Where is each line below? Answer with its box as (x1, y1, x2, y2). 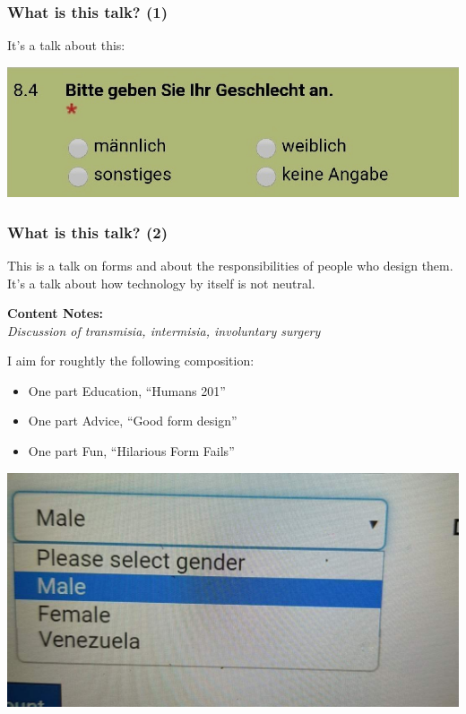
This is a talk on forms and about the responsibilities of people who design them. (7, 255, 453, 274)
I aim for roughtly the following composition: (7, 351, 255, 370)
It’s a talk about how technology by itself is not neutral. (7, 273, 315, 292)
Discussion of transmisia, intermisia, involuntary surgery (7, 321, 321, 340)
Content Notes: (7, 304, 104, 323)
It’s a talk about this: (7, 36, 125, 55)
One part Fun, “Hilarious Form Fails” (28, 442, 235, 460)
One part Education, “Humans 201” (28, 381, 226, 400)
